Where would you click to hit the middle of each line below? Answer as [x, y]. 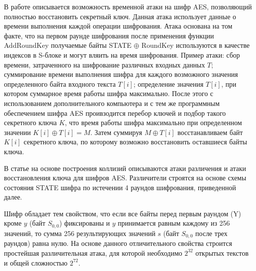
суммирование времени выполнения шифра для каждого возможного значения [121, 74]
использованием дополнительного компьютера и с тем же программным [112, 103]
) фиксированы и [84, 223]
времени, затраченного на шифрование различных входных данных [105, 64]
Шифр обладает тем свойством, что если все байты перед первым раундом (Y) [123, 213]
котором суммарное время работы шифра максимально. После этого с [109, 93]
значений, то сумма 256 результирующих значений [80, 233]
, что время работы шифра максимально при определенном [153, 122]
